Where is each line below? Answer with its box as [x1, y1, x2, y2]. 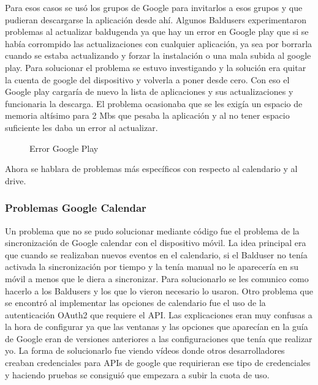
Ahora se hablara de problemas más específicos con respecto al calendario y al [5, 162, 298, 175]
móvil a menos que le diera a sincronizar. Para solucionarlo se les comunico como [5, 272, 309, 285]
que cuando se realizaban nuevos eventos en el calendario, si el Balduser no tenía [5, 248, 308, 261]
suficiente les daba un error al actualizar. [5, 121, 158, 133]
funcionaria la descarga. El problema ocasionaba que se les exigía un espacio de [5, 97, 303, 110]
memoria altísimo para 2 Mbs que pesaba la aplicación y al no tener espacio [5, 109, 290, 122]
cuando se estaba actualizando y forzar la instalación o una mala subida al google [5, 49, 311, 62]
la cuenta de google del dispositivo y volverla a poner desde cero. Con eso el [5, 73, 290, 86]
